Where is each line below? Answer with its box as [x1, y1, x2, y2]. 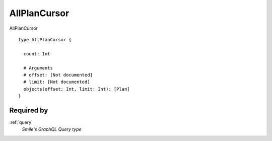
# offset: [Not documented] [23, 72, 93, 78]
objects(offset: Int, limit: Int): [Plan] [23, 86, 130, 92]
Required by [9, 106, 48, 114]
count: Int [23, 51, 50, 56]
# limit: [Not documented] [23, 79, 90, 85]
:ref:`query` [9, 119, 33, 125]
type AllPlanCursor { [18, 37, 72, 42]
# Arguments [23, 65, 53, 70]
